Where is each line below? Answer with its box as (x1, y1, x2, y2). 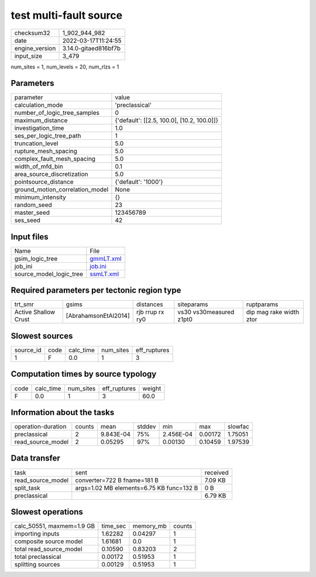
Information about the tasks (11, 407, 115, 417)
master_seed (14, 208, 50, 217)
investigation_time (14, 124, 64, 132)
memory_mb (132, 522, 167, 530)
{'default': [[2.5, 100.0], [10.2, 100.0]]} (115, 116, 219, 125)
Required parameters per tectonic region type (11, 286, 181, 296)
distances (136, 300, 163, 308)
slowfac (227, 423, 250, 431)
